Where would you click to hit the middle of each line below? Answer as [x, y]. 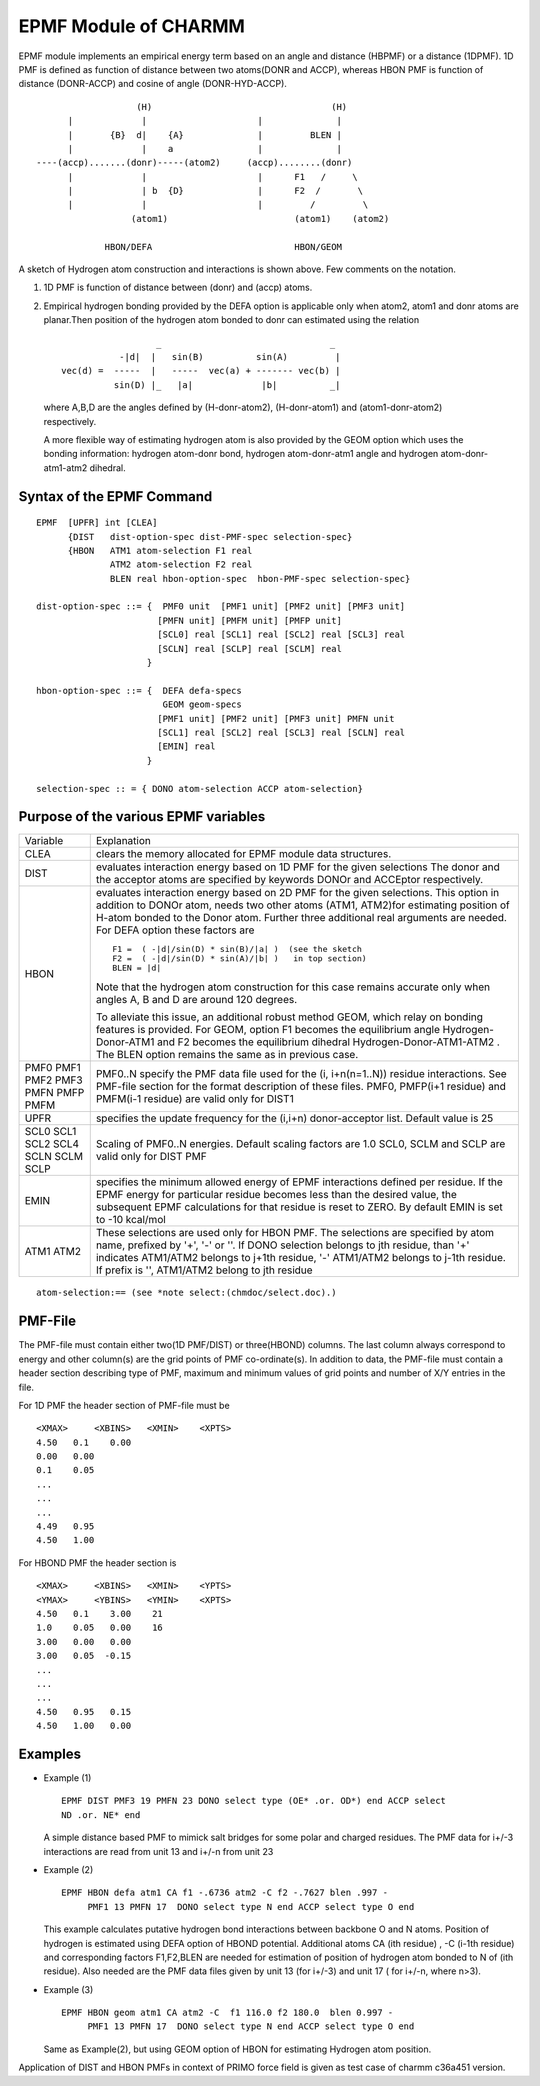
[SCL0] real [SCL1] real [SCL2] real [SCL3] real [281, 634]
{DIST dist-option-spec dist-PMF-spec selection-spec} [210, 536]
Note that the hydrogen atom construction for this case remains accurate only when [293, 987]
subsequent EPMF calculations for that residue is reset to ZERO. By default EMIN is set [299, 1207]
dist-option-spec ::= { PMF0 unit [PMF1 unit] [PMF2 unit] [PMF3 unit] [221, 606]
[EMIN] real [186, 746]
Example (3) [68, 1989]
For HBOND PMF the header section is [97, 1562]
